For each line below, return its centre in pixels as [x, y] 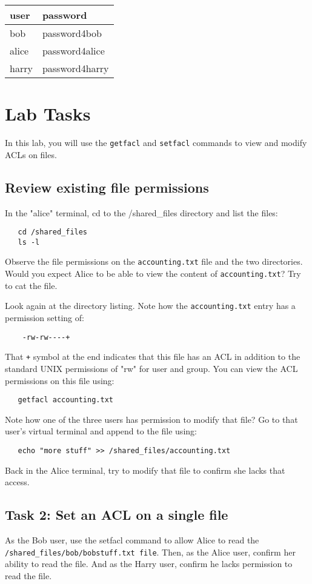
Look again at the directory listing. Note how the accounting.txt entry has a [150, 306]
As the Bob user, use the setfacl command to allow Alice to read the [132, 540]
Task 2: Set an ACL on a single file [117, 515]
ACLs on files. [31, 154]
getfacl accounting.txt [65, 400]
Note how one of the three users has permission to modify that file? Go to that [151, 419]
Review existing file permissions [107, 187]
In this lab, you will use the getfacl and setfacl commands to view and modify [156, 143]
